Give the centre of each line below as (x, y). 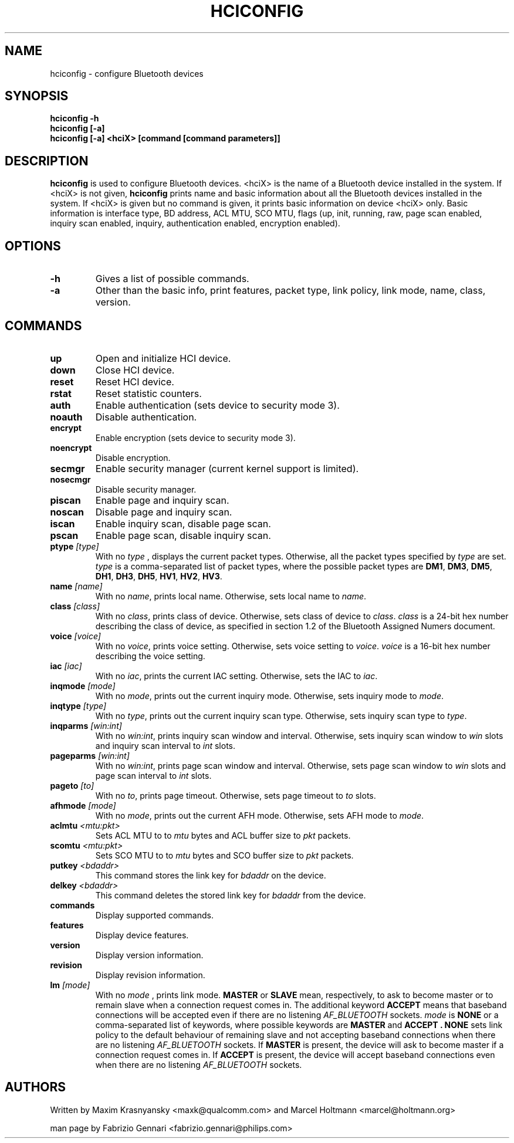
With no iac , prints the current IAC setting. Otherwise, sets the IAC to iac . (236, 676)
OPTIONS (33, 246)
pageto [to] (72, 785)
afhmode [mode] (83, 805)
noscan (67, 512)
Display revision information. (150, 975)
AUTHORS (35, 1087)
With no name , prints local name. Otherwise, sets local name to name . (231, 596)
